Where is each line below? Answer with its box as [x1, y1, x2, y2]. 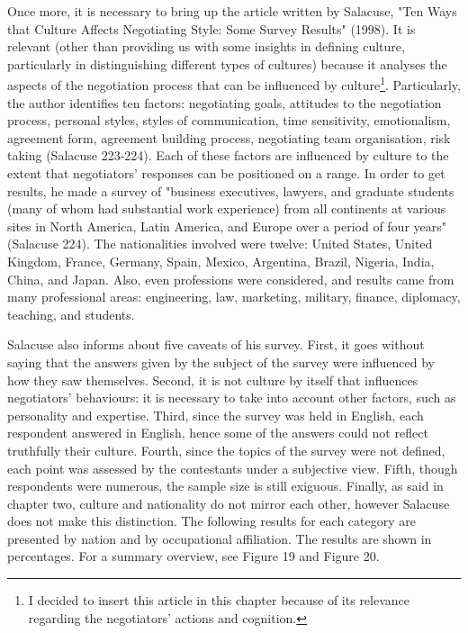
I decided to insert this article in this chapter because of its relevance [28, 591, 410, 610]
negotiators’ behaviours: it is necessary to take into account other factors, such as [7, 388, 456, 407]
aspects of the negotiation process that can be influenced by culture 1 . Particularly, [7, 73, 461, 95]
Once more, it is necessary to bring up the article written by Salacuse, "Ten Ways [7, 2, 457, 20]
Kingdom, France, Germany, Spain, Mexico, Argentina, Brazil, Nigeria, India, [7, 251, 435, 270]
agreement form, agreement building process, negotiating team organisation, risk [7, 128, 451, 147]
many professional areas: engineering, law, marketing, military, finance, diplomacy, [7, 287, 461, 306]
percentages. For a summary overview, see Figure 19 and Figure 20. [7, 547, 380, 565]
